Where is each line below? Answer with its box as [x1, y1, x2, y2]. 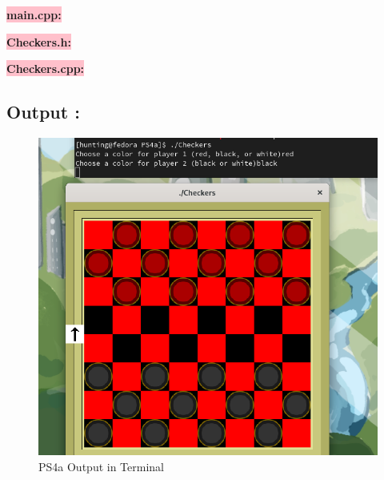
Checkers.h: [6, 33, 71, 50]
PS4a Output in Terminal [38, 458, 164, 474]
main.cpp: [6, 6, 62, 22]
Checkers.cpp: [6, 60, 85, 77]
